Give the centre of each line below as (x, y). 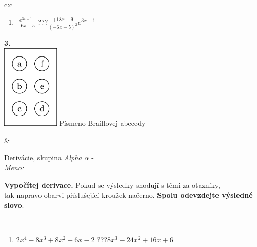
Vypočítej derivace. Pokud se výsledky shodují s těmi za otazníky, (112, 185)
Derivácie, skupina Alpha (43, 157)
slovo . (14, 205)
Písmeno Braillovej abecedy (102, 123)
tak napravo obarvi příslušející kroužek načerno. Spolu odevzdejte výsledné (128, 195)
